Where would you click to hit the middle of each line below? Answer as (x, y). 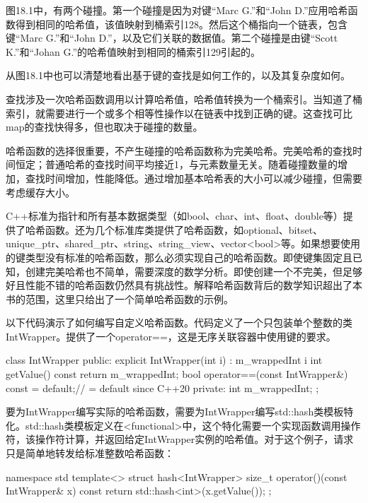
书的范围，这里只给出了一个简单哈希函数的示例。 (120, 298)
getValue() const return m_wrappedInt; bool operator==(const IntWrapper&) (177, 374)
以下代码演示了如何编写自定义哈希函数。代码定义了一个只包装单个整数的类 (179, 322)
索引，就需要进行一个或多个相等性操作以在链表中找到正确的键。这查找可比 (179, 113)
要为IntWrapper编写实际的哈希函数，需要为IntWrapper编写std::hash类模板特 (180, 412)
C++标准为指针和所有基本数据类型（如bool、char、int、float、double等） (174, 216)
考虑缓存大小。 (40, 192)
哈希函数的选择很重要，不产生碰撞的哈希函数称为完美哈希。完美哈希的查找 (179, 150)
